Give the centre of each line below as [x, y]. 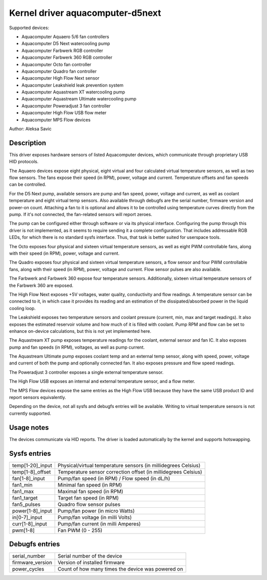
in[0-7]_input [27, 517]
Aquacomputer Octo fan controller [56, 64]
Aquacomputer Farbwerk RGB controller [62, 50]
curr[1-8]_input [29, 524]
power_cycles [28, 569]
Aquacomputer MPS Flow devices [56, 120]
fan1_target [25, 498]
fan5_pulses [26, 504]
